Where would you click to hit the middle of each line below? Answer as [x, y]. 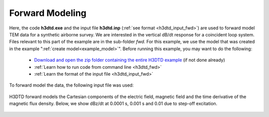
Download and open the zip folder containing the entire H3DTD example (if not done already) [130, 60]
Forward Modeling [48, 13]
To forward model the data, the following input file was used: [71, 85]
